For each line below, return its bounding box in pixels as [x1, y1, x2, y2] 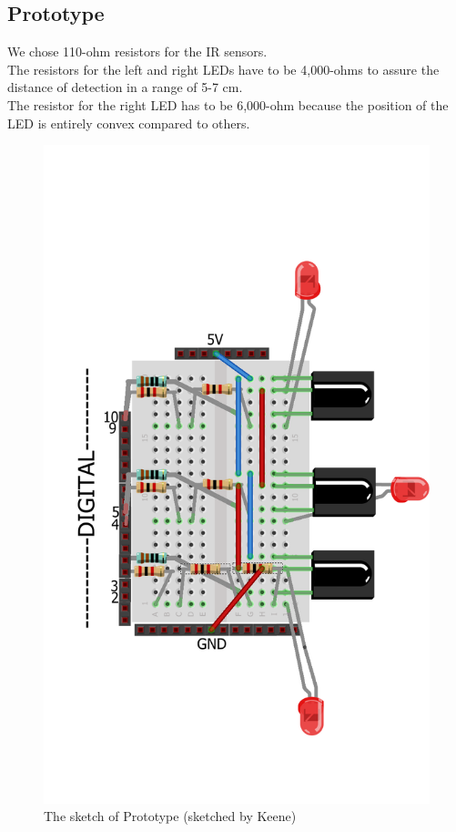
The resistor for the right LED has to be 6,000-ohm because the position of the [7, 95, 449, 114]
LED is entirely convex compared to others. [7, 113, 250, 132]
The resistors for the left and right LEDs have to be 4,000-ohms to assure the [7, 59, 440, 78]
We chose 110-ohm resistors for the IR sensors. [7, 42, 268, 61]
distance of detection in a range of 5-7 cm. [7, 77, 243, 97]
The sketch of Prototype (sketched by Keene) [44, 806, 297, 826]
